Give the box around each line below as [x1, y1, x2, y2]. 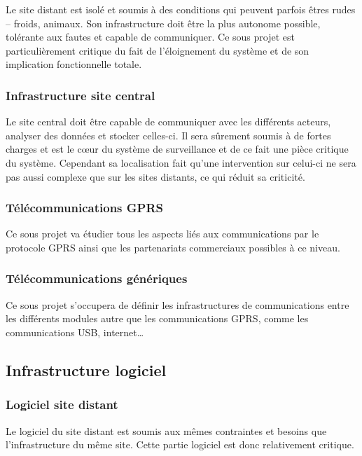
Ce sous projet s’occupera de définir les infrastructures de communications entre [6, 297, 349, 312]
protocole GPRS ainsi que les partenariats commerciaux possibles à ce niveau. [6, 240, 340, 254]
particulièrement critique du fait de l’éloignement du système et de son [6, 43, 309, 57]
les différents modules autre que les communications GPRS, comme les [6, 311, 309, 326]
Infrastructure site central [6, 86, 155, 104]
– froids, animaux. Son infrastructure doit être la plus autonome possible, [6, 15, 321, 30]
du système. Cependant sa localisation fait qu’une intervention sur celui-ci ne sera [6, 155, 356, 170]
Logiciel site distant [6, 396, 118, 413]
